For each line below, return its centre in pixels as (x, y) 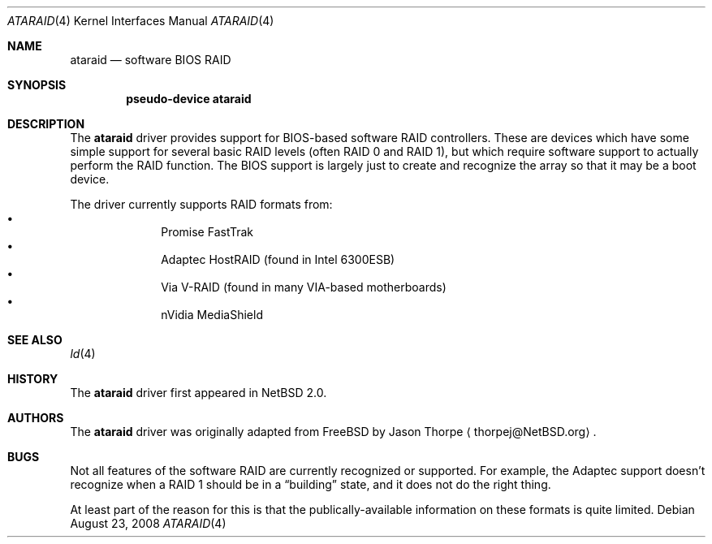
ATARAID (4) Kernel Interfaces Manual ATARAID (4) (141, 21)
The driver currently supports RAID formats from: (201, 204)
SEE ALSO (35, 340)
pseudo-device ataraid (189, 99)
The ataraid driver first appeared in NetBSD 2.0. (198, 393)
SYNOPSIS (37, 85)
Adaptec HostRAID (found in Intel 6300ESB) (278, 259)
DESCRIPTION (46, 124)
